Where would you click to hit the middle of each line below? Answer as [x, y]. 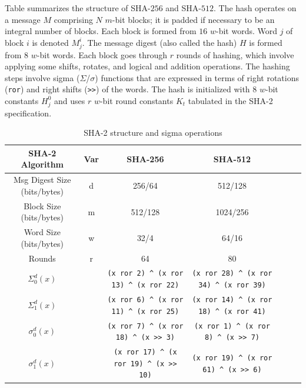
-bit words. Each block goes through [102, 54]
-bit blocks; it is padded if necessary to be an [193, 19]
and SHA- [184, 8]
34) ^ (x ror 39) [232, 285]
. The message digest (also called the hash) [159, 42]
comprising [73, 19]
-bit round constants [137, 100]
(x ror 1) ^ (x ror [232, 326]
